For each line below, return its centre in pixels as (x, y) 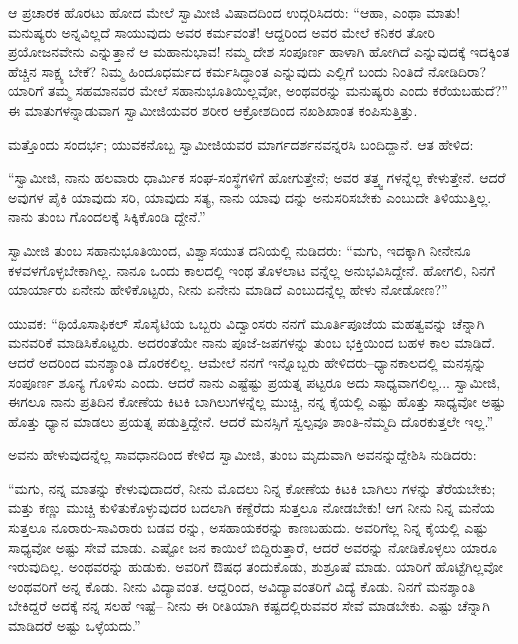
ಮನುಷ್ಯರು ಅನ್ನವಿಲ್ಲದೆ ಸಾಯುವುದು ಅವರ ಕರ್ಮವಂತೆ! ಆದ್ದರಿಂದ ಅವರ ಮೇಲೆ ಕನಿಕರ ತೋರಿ (221, 31)
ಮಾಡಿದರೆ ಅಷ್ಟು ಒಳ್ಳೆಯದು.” (74, 625)
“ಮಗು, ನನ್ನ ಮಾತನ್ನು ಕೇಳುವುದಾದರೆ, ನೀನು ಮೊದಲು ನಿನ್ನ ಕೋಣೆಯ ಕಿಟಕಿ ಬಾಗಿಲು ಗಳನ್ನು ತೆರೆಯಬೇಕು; (252, 487)
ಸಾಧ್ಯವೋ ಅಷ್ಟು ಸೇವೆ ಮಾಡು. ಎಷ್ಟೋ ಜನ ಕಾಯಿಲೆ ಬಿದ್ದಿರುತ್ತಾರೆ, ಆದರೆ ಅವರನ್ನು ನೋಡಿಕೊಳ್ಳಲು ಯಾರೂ (252, 546)
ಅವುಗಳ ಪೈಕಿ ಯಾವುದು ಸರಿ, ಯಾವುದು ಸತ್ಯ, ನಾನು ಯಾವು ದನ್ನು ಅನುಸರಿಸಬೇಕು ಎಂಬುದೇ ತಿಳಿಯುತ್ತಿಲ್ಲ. (250, 196)
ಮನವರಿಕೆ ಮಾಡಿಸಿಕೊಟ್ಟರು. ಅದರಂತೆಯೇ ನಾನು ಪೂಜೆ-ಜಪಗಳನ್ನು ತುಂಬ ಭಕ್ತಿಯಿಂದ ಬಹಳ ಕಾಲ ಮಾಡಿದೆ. (252, 342)
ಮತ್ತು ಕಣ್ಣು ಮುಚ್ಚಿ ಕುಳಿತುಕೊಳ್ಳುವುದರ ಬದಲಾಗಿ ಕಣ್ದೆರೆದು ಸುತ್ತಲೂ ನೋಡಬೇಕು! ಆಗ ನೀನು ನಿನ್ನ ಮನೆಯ (251, 507)
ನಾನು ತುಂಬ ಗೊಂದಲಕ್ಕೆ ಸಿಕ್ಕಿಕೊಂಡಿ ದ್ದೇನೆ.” (107, 216)
